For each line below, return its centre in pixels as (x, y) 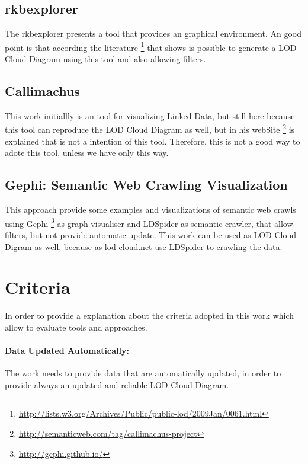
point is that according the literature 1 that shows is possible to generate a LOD (151, 46)
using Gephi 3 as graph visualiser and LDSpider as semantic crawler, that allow (149, 222)
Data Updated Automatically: (67, 351)
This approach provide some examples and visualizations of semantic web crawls (150, 209)
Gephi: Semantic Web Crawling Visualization (146, 185)
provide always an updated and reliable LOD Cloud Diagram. (117, 384)
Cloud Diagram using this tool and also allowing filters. (105, 59)
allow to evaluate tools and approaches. (76, 327)
